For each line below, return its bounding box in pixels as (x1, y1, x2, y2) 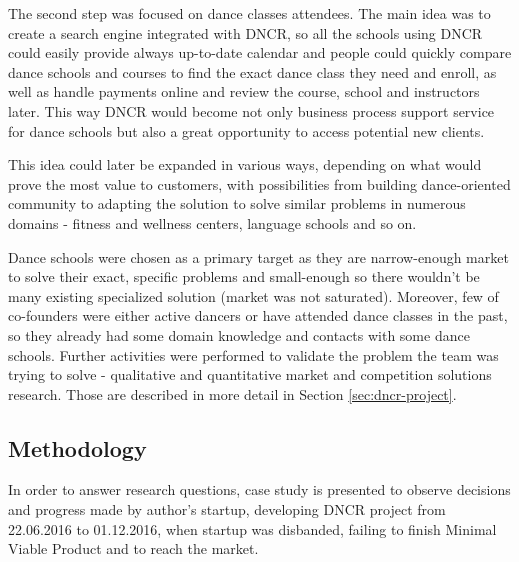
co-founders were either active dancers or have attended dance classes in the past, (8, 305, 508, 326)
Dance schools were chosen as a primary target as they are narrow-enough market (8, 246, 509, 267)
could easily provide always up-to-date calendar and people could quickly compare (8, 42, 512, 63)
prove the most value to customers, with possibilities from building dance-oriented (8, 173, 511, 194)
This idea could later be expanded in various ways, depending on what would (8, 154, 482, 175)
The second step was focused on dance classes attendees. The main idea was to (8, 3, 491, 23)
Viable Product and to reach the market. (8, 538, 259, 559)
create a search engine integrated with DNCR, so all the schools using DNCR (8, 22, 483, 43)
